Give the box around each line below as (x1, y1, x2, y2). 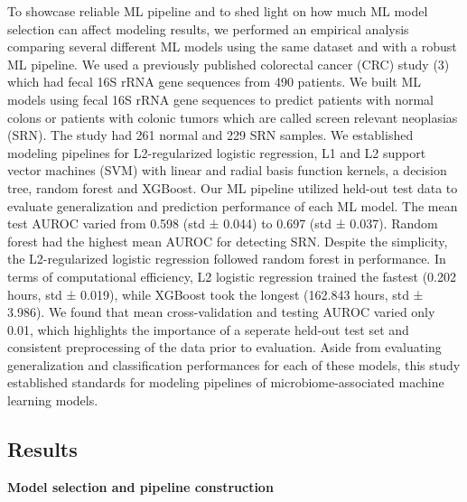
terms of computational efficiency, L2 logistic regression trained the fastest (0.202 (7, 266, 456, 285)
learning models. (7, 391, 98, 410)
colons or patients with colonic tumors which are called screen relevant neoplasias (7, 107, 458, 126)
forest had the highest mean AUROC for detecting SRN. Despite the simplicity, (7, 231, 448, 250)
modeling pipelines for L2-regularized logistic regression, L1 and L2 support (7, 143, 426, 162)
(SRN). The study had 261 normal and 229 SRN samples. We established (7, 125, 414, 144)
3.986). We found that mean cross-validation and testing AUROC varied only (7, 302, 435, 321)
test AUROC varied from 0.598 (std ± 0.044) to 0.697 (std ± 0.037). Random (7, 214, 438, 233)
